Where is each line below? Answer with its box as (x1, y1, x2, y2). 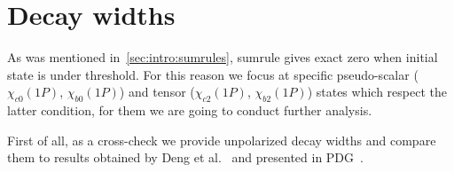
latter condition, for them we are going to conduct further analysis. (7, 101, 372, 120)
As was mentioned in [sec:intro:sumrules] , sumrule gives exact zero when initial (7, 48, 438, 66)
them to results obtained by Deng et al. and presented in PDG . (7, 148, 364, 167)
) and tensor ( (119, 82, 195, 101)
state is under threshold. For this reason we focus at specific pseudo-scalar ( (7, 65, 419, 83)
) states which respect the (307, 82, 447, 101)
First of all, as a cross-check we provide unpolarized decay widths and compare (7, 130, 436, 149)
